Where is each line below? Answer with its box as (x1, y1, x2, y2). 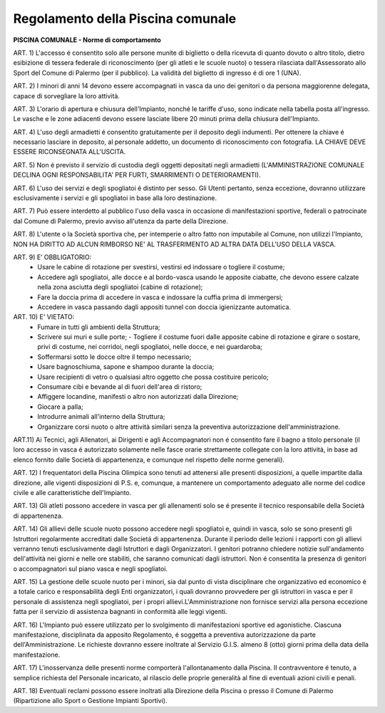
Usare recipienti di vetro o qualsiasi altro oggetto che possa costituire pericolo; (37, 373, 269, 381)
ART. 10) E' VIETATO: (13, 313, 75, 321)
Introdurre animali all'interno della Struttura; (37, 412, 165, 421)
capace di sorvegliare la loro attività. (13, 91, 120, 100)
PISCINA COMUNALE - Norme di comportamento (13, 36, 162, 44)
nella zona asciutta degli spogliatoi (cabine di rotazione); (37, 283, 203, 291)
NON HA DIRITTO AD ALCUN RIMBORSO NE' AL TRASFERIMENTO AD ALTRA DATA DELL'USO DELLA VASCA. (13, 239, 337, 249)
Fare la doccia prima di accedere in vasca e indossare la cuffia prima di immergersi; (37, 293, 283, 301)
